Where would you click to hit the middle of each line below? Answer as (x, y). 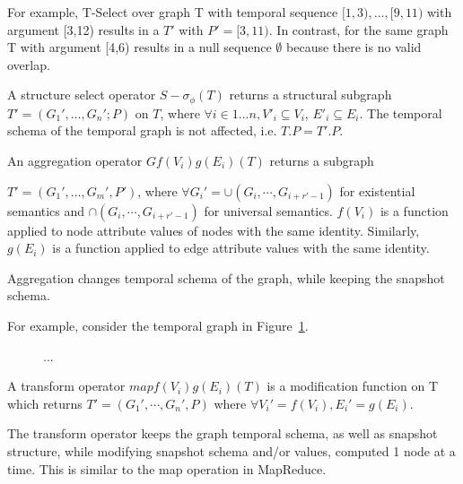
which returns (45, 403)
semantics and (46, 210)
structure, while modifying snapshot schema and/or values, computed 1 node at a (231, 450)
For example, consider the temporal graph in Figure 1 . (158, 325)
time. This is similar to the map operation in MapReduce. (167, 468)
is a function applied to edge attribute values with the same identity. (241, 248)
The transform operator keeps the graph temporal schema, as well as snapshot (223, 433)
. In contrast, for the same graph (358, 29)
